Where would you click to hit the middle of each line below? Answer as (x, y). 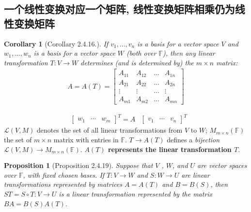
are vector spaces (222, 165)
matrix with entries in (86, 140)
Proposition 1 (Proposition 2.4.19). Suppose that (78, 165)
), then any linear (189, 53)
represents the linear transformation (170, 149)
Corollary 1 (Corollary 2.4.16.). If (56, 43)
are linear (196, 174)
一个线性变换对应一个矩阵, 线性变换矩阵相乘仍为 (119, 9)
